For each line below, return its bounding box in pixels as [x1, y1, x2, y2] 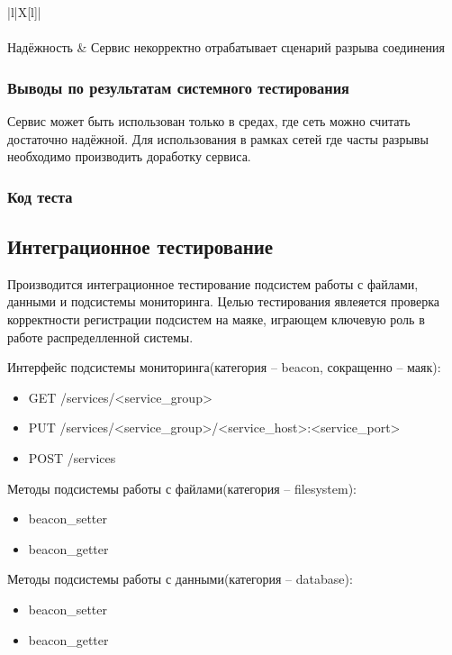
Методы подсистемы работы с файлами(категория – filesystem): [7, 478, 357, 497]
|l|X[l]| [7, 3, 41, 21]
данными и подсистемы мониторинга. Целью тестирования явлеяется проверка [7, 292, 439, 311]
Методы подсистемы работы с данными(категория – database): [7, 569, 353, 588]
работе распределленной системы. [7, 327, 194, 346]
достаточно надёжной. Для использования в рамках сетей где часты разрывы [7, 129, 429, 148]
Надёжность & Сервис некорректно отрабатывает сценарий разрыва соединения [7, 38, 446, 57]
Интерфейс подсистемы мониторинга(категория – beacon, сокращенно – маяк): [7, 358, 441, 377]
